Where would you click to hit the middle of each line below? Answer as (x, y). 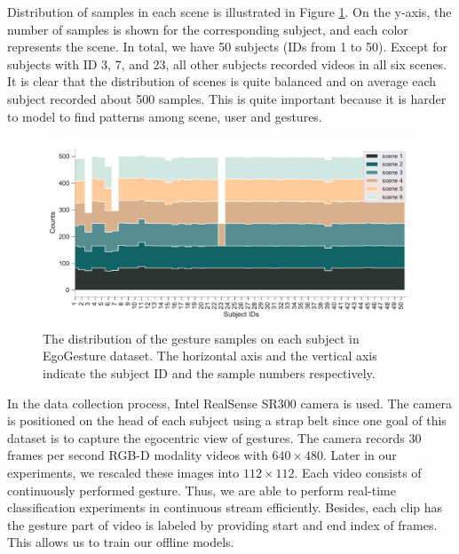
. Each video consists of (358, 472)
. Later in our (360, 455)
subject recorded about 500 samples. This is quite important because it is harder (227, 98)
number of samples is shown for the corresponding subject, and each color (208, 29)
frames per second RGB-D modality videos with (138, 455)
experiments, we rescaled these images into (123, 472)
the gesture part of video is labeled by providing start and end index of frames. (222, 524)
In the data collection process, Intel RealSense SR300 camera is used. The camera (229, 403)
